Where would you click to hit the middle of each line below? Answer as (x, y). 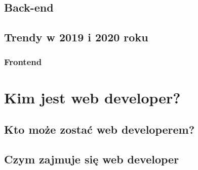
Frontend (23, 62)
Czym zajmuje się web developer (92, 159)
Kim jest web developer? (92, 97)
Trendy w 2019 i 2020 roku (76, 37)
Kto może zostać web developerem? (100, 129)
